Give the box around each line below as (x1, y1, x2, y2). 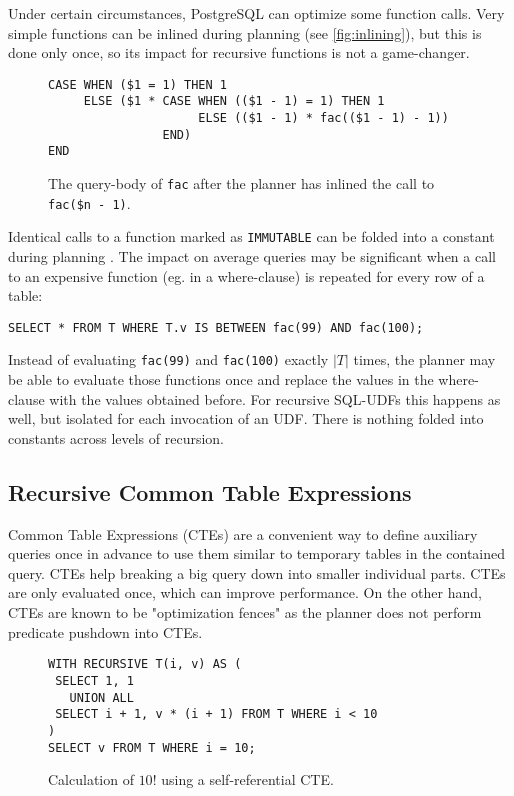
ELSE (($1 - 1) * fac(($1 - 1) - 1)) (198, 111, 449, 126)
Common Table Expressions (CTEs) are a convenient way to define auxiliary (8, 523, 478, 544)
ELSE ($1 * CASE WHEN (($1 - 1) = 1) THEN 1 (83, 94, 385, 109)
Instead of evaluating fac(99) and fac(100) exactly (8, 349, 329, 370)
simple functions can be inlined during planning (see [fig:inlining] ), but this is (8, 22, 482, 43)
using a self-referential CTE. (161, 769, 334, 790)
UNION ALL (69, 690, 134, 705)
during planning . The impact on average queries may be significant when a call (8, 246, 496, 267)
